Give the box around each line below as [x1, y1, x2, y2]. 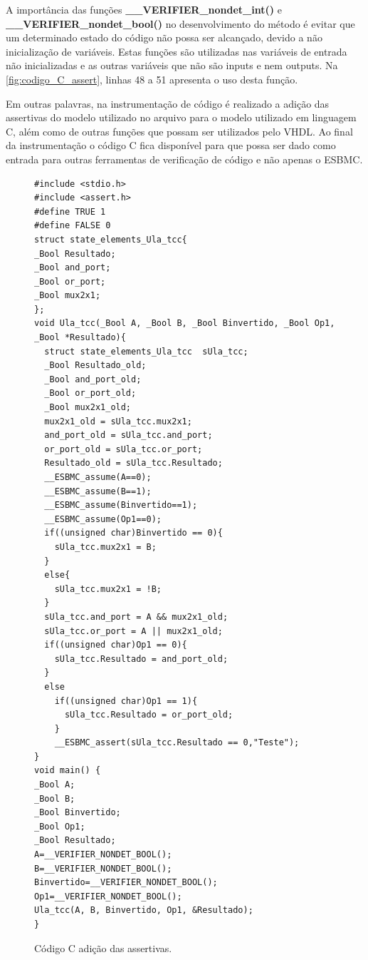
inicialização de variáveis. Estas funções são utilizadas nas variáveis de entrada [6, 44, 347, 58]
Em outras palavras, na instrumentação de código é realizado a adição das [6, 96, 330, 111]
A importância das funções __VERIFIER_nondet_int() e [6, 2, 282, 16]
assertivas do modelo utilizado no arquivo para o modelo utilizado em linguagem [6, 110, 357, 125]
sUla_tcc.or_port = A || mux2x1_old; [44, 625, 223, 636]
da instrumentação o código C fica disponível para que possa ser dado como [6, 138, 336, 153]
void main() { [34, 765, 101, 776]
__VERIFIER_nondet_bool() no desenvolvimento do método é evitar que [6, 16, 355, 31]
